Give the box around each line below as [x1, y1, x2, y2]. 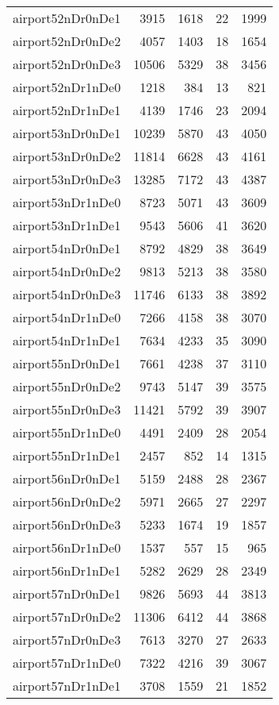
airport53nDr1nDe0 [13, 193, 121, 211]
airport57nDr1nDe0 [13, 653, 121, 672]
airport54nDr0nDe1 [13, 239, 121, 257]
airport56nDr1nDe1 [13, 561, 121, 580]
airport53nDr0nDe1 [13, 124, 121, 142]
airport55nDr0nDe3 [13, 400, 121, 418]
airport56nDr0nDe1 [13, 469, 121, 487]
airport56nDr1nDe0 [13, 538, 121, 557]
